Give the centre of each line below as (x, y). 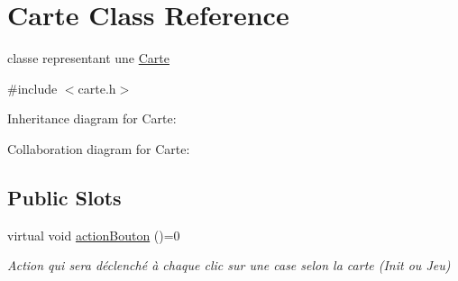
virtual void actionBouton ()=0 (94, 235)
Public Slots (64, 197)
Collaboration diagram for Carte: (99, 148)
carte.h (97, 88)
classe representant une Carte (88, 58)
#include (32, 88)
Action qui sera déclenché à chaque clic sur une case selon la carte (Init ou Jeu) (229, 265)
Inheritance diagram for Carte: (92, 118)
